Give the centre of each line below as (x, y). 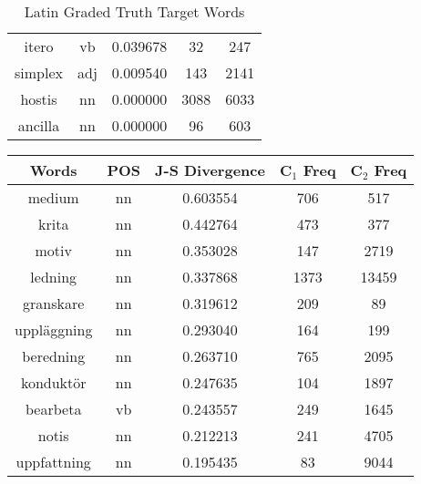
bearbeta (53, 409)
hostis (39, 99)
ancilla (39, 125)
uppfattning (53, 462)
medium (53, 197)
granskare (54, 303)
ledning (54, 277)
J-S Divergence (210, 170)
